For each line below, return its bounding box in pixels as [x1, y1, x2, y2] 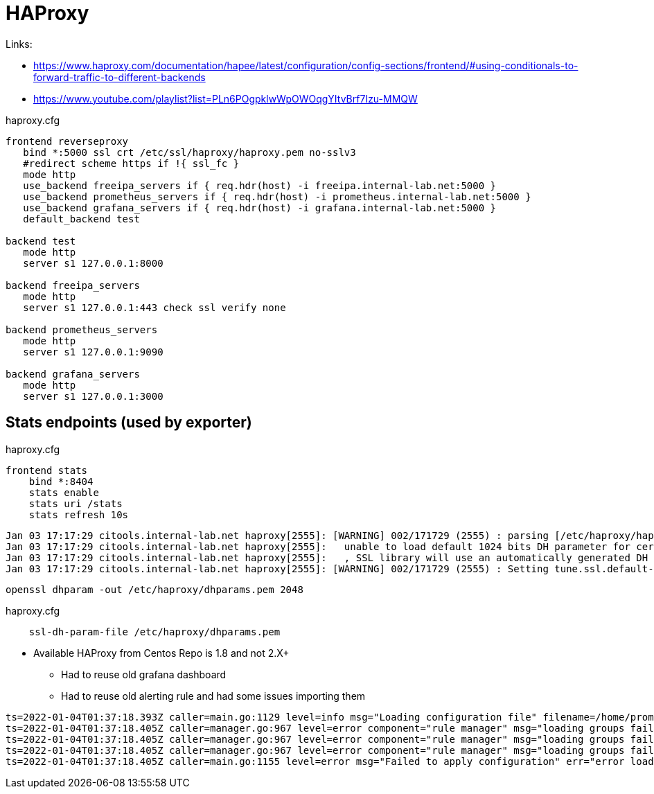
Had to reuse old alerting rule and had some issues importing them [61, 689, 366, 702]
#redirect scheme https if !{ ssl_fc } [23, 157, 240, 169]
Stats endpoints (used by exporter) [6, 414, 252, 432]
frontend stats [6, 464, 88, 476]
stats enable [28, 486, 99, 498]
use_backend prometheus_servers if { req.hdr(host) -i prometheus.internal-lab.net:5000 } [23, 191, 531, 202]
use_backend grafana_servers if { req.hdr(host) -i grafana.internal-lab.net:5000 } [23, 202, 497, 213]
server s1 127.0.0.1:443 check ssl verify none [23, 301, 286, 313]
